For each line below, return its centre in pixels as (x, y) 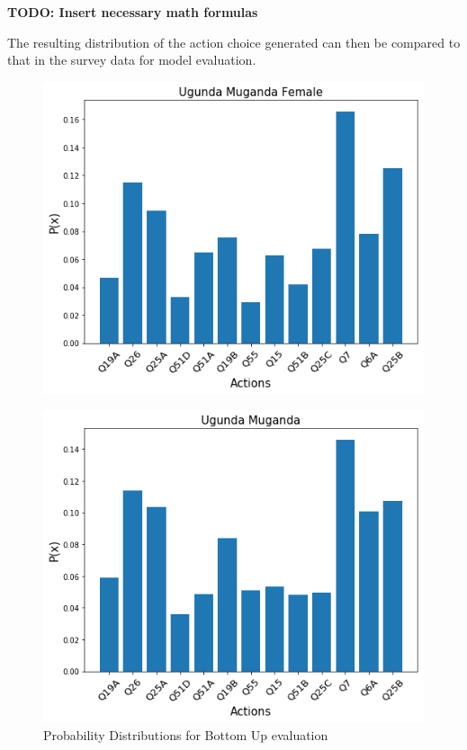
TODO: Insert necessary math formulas (133, 12)
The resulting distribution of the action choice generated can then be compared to (234, 42)
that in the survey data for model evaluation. (132, 60)
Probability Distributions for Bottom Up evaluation (186, 734)
